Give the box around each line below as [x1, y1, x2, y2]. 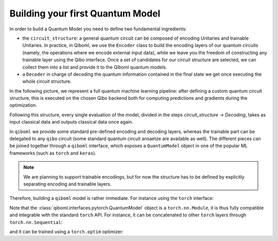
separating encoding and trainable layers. [23, 181, 112, 187]
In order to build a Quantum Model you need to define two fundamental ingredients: [9, 26, 187, 32]
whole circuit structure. [22, 78, 72, 84]
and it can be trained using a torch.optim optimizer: [9, 228, 124, 234]
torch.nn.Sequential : [9, 219, 63, 225]
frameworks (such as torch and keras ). [9, 150, 96, 156]
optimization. [9, 102, 37, 108]
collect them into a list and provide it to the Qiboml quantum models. [22, 64, 167, 70]
